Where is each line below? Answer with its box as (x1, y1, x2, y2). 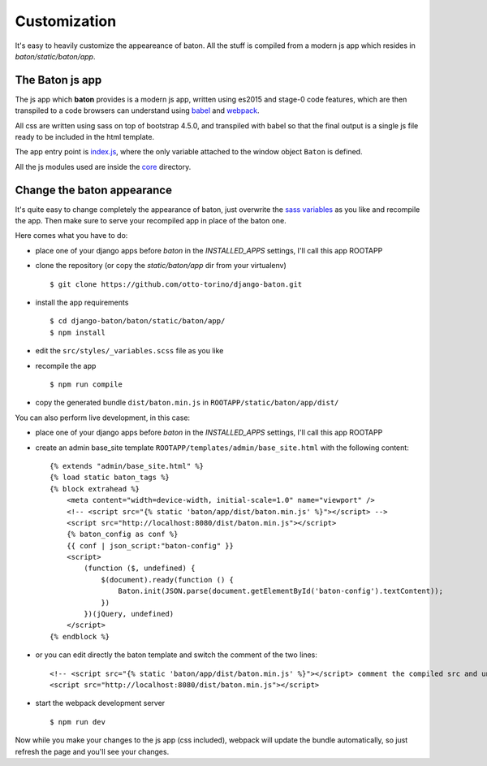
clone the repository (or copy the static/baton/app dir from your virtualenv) (35, 261, 287, 270)
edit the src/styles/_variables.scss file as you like (35, 346, 224, 356)
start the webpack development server (35, 699, 166, 708)
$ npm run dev (50, 717, 106, 726)
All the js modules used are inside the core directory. (15, 162, 192, 171)
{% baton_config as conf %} (66, 530, 179, 539)
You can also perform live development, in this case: (15, 413, 191, 422)
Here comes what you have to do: (15, 231, 128, 240)
